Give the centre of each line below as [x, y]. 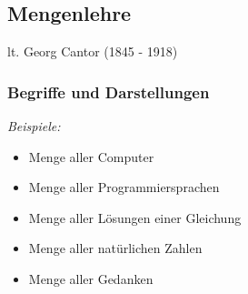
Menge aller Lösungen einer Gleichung [135, 217]
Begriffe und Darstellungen [109, 91]
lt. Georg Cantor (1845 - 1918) [93, 51]
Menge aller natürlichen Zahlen [115, 248]
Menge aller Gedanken [91, 278]
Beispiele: [34, 126]
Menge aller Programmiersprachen [124, 187]
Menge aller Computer [91, 156]
